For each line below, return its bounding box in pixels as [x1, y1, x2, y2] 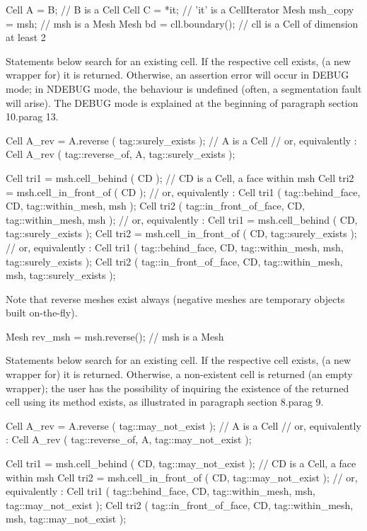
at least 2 [6, 30, 46, 45]
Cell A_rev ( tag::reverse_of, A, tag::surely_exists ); [6, 147, 235, 161]
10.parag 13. [6, 109, 59, 124]
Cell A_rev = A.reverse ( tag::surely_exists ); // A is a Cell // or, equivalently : [6, 132, 357, 147]
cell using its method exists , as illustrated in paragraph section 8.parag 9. [6, 394, 324, 409]
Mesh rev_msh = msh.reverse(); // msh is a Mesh [6, 329, 224, 343]
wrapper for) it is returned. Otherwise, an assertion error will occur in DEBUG [6, 67, 349, 82]
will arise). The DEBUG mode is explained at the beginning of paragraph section [6, 95, 359, 110]
